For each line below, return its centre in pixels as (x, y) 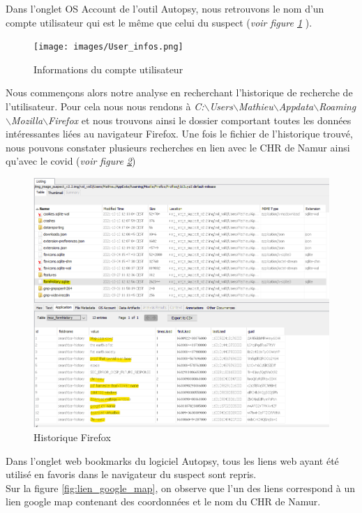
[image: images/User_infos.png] (108, 47)
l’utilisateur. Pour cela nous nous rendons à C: (105, 106)
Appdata (296, 106)
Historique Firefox (72, 437)
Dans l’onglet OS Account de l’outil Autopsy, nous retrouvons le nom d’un (165, 8)
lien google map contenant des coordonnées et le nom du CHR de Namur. (163, 501)
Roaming (338, 106)
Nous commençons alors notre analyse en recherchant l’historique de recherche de (179, 92)
